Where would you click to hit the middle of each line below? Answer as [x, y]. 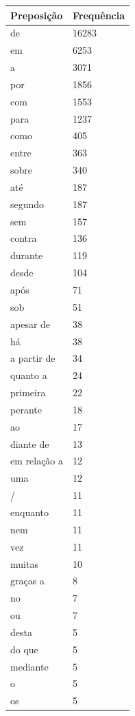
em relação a [37, 461]
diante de [30, 443]
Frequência [99, 15]
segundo [27, 204]
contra [24, 238]
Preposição [37, 15]
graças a [27, 581]
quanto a [29, 375]
